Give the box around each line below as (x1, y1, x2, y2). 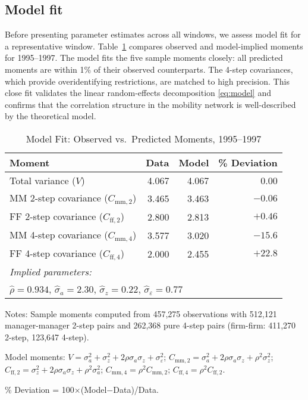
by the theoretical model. (5, 110, 96, 122)
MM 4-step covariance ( (10, 227, 108, 241)
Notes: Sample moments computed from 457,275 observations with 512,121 (5, 307, 277, 320)
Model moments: (5, 351, 65, 363)
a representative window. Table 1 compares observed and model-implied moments (5, 39, 303, 52)
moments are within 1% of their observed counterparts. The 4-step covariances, (5, 63, 293, 75)
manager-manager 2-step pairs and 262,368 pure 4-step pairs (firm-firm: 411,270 (5, 319, 296, 331)
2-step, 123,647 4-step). (5, 330, 89, 343)
